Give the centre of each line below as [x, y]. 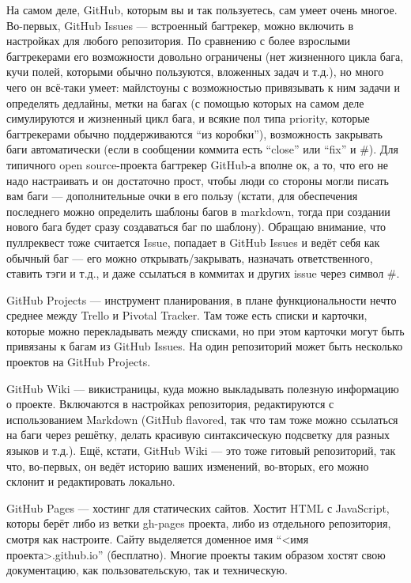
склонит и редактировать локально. [91, 481]
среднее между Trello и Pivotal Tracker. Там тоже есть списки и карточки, [187, 315]
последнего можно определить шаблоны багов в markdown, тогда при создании [198, 211]
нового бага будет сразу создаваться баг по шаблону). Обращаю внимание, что [196, 227]
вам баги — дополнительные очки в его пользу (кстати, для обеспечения [182, 196]
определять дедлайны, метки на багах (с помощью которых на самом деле [185, 102]
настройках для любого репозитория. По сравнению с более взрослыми [179, 41]
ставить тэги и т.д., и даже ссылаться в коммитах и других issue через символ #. [203, 273]
